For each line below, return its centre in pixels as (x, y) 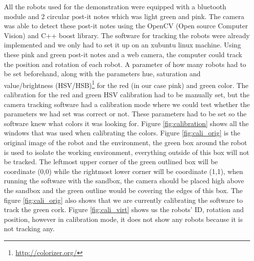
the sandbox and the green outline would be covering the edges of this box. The (123, 190)
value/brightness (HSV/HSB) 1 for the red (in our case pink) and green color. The (126, 84)
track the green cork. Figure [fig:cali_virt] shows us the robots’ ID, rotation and (124, 209)
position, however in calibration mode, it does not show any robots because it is (124, 219)
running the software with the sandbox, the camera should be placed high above (124, 181)
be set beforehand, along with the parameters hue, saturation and (102, 74)
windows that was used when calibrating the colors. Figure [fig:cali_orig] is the (122, 133)
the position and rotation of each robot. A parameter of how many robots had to (125, 64)
